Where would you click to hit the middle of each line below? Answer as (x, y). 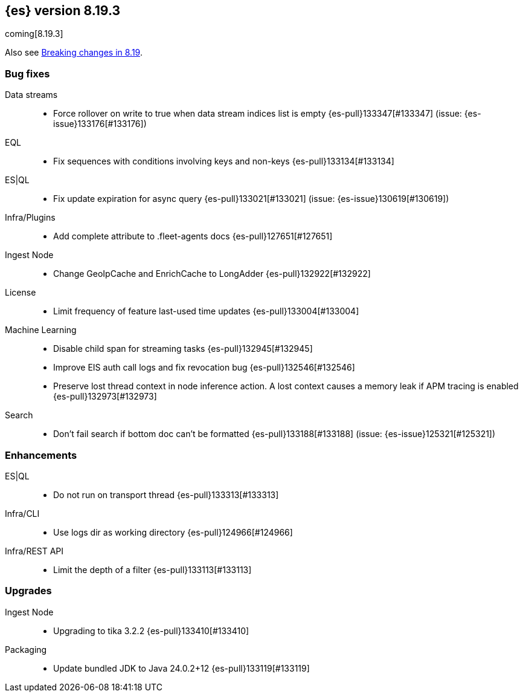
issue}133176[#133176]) (100, 124)
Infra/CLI (22, 513)
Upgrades (28, 591)
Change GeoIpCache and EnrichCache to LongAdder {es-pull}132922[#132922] (212, 274)
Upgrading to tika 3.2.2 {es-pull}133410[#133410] (151, 631)
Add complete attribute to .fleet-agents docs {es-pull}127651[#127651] (193, 236)
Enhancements (41, 455)
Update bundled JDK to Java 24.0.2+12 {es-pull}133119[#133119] (181, 668)
